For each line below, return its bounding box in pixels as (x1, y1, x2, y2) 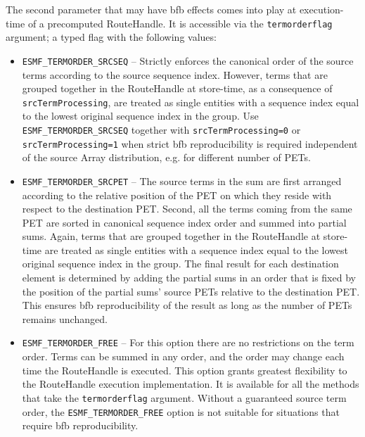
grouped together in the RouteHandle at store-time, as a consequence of (22, 81, 333, 96)
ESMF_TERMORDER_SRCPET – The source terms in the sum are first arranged (22, 173, 342, 188)
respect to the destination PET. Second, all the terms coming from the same (22, 201, 352, 216)
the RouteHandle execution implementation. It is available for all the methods (22, 376, 359, 391)
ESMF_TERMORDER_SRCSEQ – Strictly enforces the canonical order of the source (22, 53, 354, 68)
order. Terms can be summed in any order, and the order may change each (22, 349, 345, 364)
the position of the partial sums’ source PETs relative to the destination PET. (22, 284, 360, 298)
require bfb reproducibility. (22, 418, 139, 433)
